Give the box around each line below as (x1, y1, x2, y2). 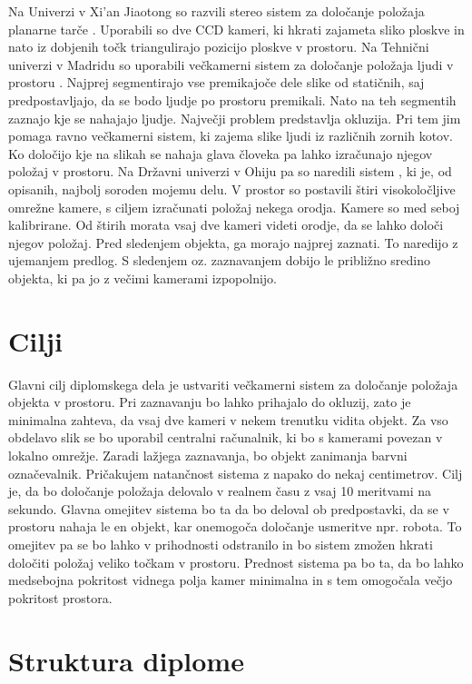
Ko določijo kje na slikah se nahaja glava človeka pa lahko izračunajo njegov (8, 144, 433, 163)
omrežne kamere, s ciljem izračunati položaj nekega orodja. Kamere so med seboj (8, 197, 460, 216)
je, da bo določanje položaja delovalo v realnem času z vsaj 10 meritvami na (8, 481, 432, 501)
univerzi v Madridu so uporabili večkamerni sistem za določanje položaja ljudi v (8, 55, 454, 74)
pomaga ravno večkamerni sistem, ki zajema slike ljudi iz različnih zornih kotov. (8, 126, 453, 145)
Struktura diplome (8, 641, 244, 679)
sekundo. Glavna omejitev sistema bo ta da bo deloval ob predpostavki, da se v (8, 499, 449, 518)
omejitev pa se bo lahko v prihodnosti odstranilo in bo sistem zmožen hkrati (8, 534, 433, 553)
